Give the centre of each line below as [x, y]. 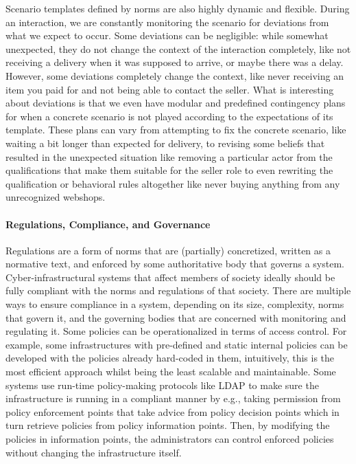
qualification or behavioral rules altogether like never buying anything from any [173, 183]
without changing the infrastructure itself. [94, 452]
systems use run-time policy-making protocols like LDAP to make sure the [162, 385]
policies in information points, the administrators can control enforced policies [170, 439]
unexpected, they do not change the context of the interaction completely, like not [178, 48]
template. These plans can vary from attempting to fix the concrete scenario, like [176, 130]
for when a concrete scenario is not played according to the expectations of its [169, 116]
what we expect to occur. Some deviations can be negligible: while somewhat [167, 35]
